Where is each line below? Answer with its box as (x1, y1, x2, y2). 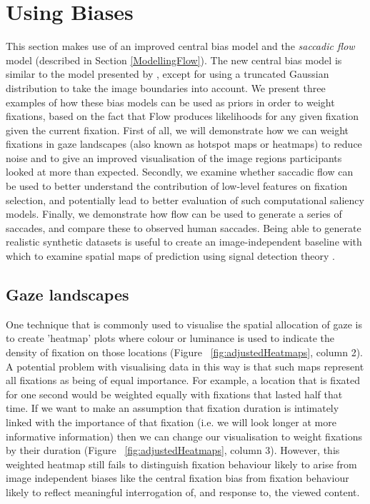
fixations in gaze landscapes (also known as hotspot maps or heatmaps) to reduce (6, 136, 362, 151)
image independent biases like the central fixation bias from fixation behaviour (6, 470, 349, 485)
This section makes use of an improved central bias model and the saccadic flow (6, 39, 355, 54)
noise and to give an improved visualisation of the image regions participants (6, 150, 342, 165)
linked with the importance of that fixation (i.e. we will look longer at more (6, 414, 336, 429)
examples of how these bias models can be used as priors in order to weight (6, 94, 335, 109)
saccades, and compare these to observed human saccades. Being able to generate (6, 220, 361, 235)
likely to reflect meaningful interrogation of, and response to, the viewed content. (6, 484, 360, 499)
